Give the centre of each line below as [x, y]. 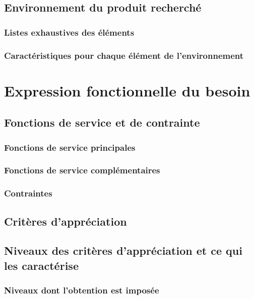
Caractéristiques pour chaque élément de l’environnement [124, 55]
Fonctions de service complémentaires [82, 170]
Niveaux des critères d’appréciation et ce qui [123, 251]
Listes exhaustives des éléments [69, 32]
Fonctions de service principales [70, 147]
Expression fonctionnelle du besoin [127, 90]
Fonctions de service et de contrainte [102, 122]
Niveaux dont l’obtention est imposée [82, 290]
